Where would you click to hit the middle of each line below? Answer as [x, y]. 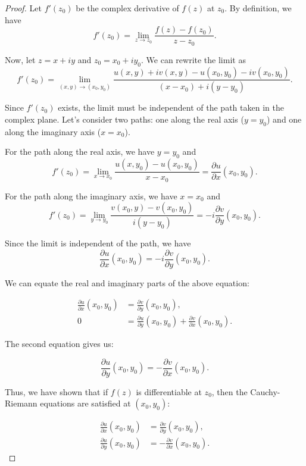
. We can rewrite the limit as [193, 59]
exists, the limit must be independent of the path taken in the [171, 107]
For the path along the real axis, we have [80, 151]
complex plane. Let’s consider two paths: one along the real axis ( [124, 119]
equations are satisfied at [85, 403]
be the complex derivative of [127, 8]
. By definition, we [258, 8]
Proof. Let [23, 8]
